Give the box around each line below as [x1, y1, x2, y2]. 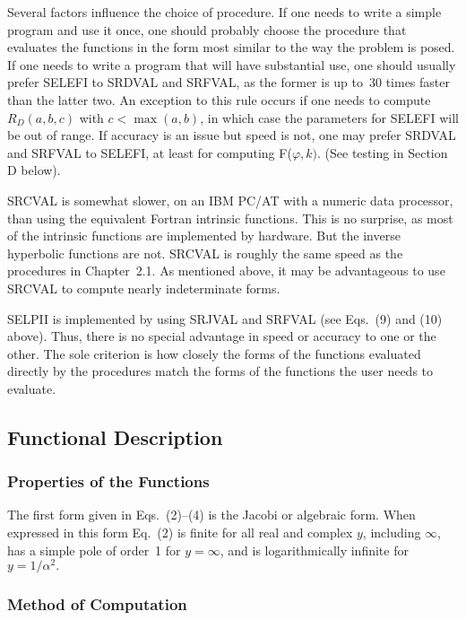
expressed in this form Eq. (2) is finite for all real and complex [7, 523, 353, 542]
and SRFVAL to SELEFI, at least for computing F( [7, 143, 292, 162]
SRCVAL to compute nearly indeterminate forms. [7, 278, 280, 297]
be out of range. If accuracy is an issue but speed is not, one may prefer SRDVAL [7, 126, 456, 144]
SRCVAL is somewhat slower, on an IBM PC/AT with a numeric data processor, [7, 190, 453, 209]
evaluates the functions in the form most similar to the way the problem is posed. [7, 38, 455, 57]
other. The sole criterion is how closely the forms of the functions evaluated [7, 344, 421, 362]
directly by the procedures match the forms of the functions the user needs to [7, 362, 434, 380]
